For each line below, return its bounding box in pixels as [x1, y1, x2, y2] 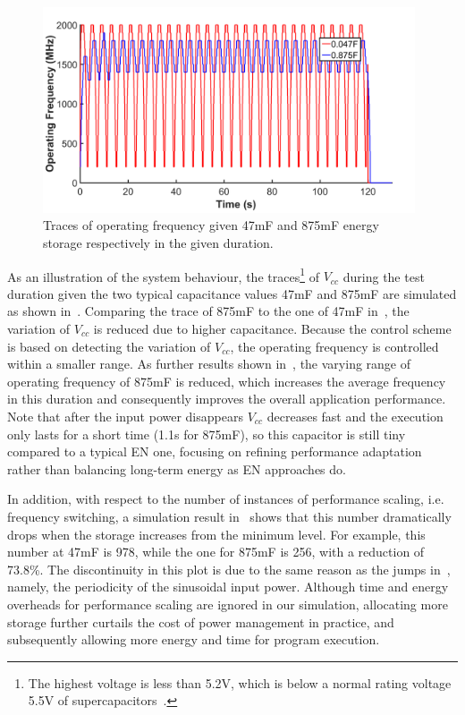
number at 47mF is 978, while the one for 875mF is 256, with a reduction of [7, 542, 425, 561]
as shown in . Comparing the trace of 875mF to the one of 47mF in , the [7, 302, 410, 320]
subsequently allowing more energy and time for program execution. [7, 630, 380, 649]
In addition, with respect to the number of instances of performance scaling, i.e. [7, 489, 444, 508]
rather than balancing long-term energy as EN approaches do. [7, 459, 346, 478]
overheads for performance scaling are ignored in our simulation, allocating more [7, 594, 448, 613]
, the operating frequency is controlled [230, 336, 439, 355]
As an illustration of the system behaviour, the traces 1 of [7, 264, 319, 285]
